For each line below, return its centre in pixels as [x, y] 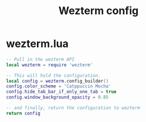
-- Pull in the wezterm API [40, 59]
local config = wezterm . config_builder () [57, 81]
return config [23, 113]
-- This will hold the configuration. [53, 75]
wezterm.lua [38, 44]
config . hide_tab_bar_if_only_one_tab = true [61, 92]
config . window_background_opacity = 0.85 [57, 97]
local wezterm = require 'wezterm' [50, 65]
